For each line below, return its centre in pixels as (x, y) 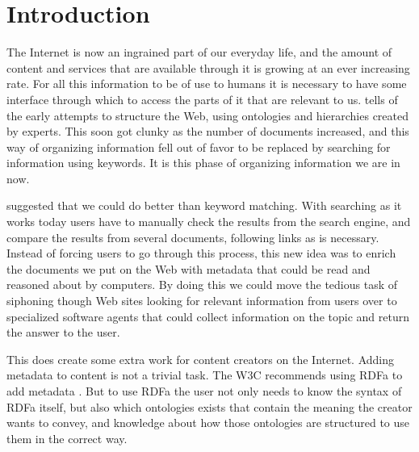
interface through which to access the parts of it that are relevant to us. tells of (202, 99)
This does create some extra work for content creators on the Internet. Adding (201, 359)
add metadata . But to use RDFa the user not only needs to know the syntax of (204, 391)
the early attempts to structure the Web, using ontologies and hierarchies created (207, 115)
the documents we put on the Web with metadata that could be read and (189, 268)
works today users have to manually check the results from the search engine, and (209, 222)
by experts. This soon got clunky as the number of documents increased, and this (208, 131)
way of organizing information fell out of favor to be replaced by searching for (199, 146)
